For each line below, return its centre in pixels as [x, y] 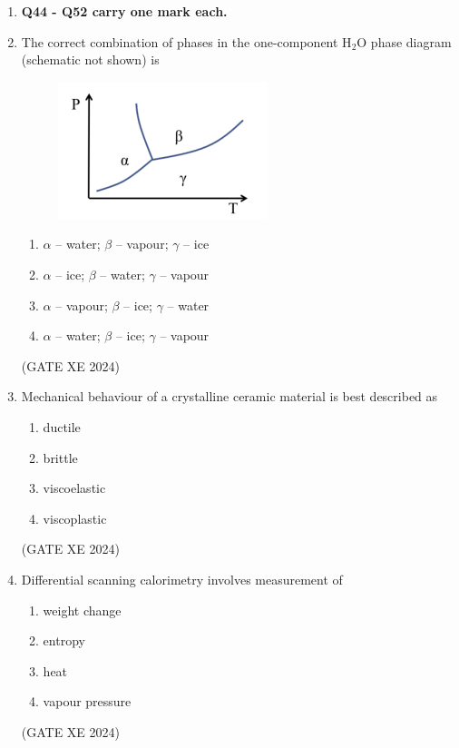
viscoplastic [75, 518]
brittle [60, 457]
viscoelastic [74, 488]
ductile [62, 426]
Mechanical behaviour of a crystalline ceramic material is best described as [229, 396]
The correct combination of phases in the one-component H [186, 41]
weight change [82, 610]
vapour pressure [87, 701]
